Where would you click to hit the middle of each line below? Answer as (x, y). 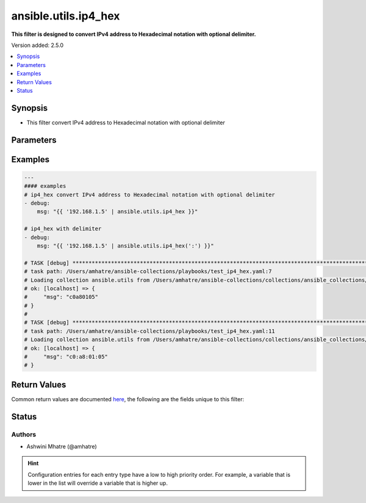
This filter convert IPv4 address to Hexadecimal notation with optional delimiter (126, 123)
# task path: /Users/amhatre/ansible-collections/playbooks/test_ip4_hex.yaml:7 (148, 272)
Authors (24, 434)
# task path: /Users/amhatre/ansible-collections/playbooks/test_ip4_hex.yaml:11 (150, 331)
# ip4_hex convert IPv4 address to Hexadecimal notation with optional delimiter (150, 194)
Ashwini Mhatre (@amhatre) (62, 447)
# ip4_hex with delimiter (63, 229)
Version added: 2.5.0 (38, 45)
